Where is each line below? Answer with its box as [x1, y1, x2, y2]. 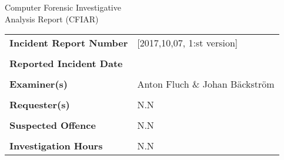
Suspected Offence [9, 118, 96, 132]
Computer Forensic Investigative [5, 1, 121, 13]
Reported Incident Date [9, 56, 123, 71]
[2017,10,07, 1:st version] [137, 36, 238, 50]
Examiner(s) [9, 77, 68, 91]
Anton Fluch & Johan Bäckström [137, 77, 275, 91]
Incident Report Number [9, 36, 128, 50]
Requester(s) [9, 98, 70, 112]
